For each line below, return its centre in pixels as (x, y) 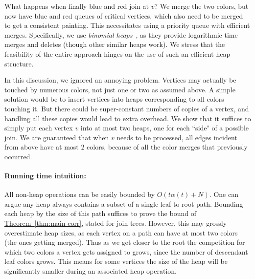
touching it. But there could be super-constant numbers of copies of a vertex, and (127, 108)
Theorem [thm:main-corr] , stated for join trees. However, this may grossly (116, 223)
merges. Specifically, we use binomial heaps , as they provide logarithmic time (121, 34)
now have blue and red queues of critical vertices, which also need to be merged (124, 15)
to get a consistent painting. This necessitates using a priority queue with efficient (127, 25)
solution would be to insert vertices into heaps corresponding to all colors (114, 99)
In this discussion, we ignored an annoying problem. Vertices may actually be (120, 80)
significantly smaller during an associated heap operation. (91, 271)
